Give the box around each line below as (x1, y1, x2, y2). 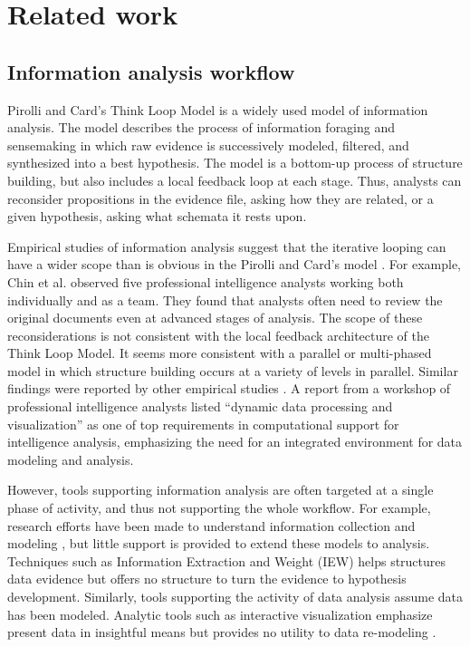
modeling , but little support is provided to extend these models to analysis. (7, 534, 430, 553)
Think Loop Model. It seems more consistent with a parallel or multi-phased (7, 343, 432, 362)
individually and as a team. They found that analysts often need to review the (7, 290, 443, 309)
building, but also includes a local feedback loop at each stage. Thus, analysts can (7, 170, 462, 189)
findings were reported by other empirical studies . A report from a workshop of (7, 379, 451, 398)
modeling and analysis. (7, 449, 134, 468)
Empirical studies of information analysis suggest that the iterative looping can (7, 237, 446, 256)
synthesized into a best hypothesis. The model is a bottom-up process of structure (7, 153, 463, 172)
